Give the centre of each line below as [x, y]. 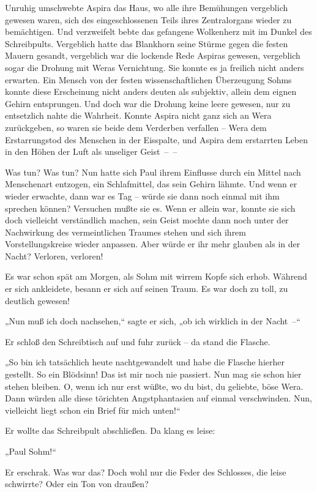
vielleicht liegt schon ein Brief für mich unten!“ [93, 410]
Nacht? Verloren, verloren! [54, 255]
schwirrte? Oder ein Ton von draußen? [77, 484]
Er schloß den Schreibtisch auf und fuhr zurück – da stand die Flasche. [138, 341]
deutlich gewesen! [37, 300]
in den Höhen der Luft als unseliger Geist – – [91, 151]
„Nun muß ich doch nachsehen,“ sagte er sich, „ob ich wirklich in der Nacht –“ [153, 321]
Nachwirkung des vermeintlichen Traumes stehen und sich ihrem [126, 232]
